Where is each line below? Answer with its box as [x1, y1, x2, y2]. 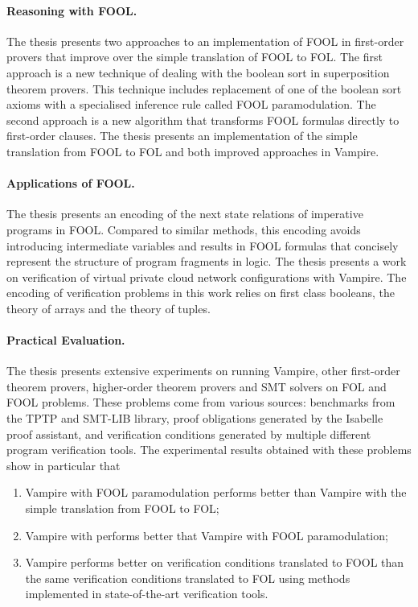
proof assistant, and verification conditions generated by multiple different [6, 425, 371, 442]
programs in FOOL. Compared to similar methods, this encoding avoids [6, 221, 361, 237]
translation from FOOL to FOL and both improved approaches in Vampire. [6, 142, 379, 159]
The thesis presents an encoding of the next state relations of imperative [6, 205, 363, 222]
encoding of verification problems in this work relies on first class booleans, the [6, 284, 395, 301]
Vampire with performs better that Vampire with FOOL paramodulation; [25, 526, 388, 543]
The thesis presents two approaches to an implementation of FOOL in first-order [6, 32, 404, 49]
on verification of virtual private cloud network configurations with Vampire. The [6, 268, 407, 285]
